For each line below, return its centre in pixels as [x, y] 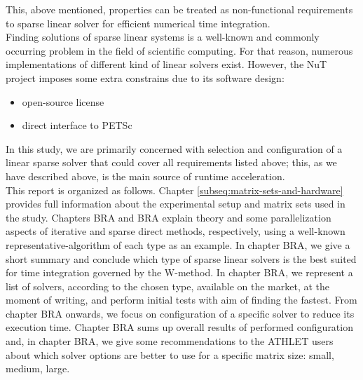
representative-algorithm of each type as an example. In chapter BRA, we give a [178, 244]
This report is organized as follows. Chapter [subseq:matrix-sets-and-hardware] [174, 190]
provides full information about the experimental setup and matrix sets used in [176, 204]
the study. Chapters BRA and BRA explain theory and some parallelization [169, 217]
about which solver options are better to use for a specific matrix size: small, [170, 354]
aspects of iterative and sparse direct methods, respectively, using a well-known [176, 231]
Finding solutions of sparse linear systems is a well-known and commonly [163, 37]
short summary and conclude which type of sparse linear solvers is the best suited [181, 258]
